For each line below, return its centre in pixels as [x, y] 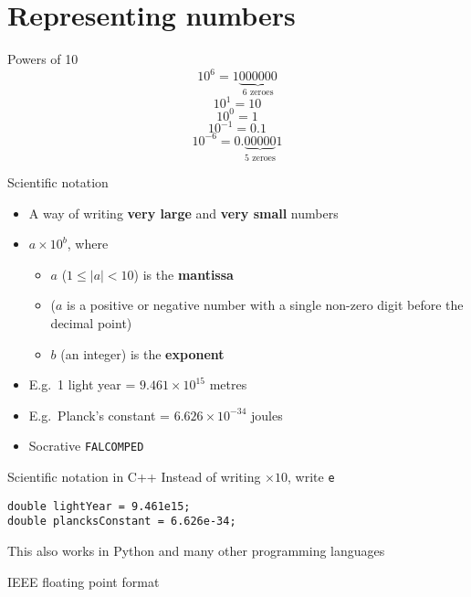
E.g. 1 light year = [82, 384]
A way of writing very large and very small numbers [183, 213]
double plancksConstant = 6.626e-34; [122, 522]
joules [267, 415]
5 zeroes [260, 158]
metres [228, 384]
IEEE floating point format [84, 581]
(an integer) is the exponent [142, 353]
